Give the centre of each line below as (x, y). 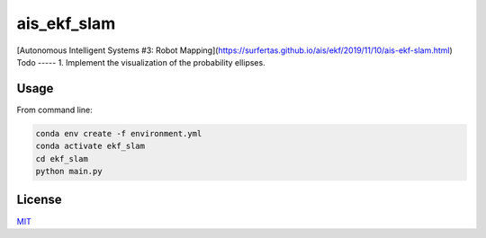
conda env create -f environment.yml (119, 133)
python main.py (69, 171)
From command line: (55, 110)
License (39, 200)
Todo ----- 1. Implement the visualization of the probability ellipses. (141, 62)
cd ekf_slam (62, 159)
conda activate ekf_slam (90, 146)
